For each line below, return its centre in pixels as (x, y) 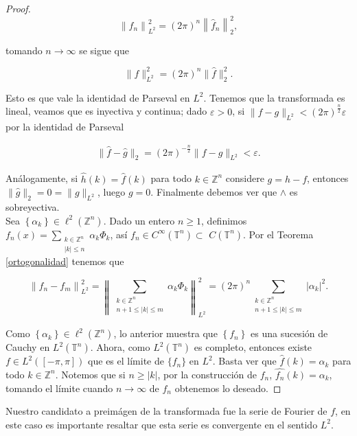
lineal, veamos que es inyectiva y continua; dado (106, 111)
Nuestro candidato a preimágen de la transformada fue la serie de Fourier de (166, 411)
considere (245, 178)
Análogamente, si (42, 178)
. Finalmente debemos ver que (214, 192)
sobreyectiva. (33, 206)
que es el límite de (126, 361)
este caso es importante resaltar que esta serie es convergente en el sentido (162, 424)
